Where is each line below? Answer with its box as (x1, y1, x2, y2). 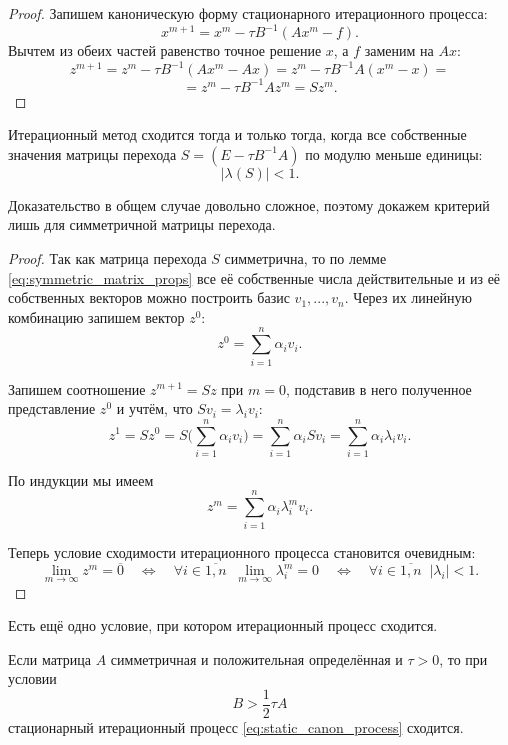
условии (8, 668, 57, 689)
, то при (439, 648, 488, 669)
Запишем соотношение (8, 378, 146, 399)
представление (8, 398, 96, 419)
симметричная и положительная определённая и (110, 648, 403, 669)
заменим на (364, 40, 434, 61)
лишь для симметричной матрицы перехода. (8, 214, 276, 235)
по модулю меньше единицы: (305, 143, 483, 164)
